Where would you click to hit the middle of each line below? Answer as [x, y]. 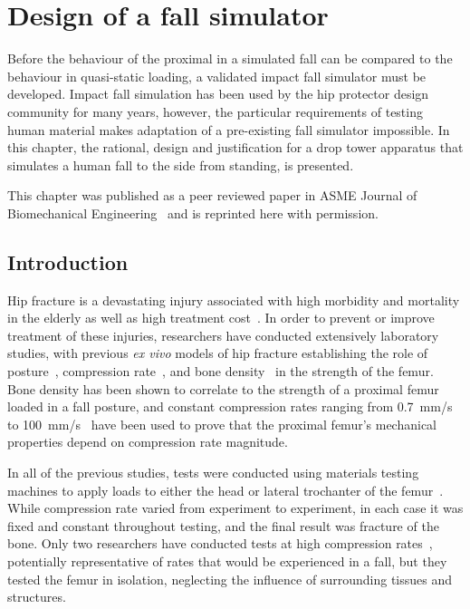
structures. [37, 597]
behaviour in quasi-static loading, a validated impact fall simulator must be [217, 76]
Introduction [68, 261]
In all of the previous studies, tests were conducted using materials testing [213, 473]
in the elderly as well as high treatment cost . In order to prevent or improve [221, 318]
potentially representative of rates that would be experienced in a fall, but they [227, 561]
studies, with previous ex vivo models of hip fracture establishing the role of [218, 353]
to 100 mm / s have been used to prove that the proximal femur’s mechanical [222, 424]
